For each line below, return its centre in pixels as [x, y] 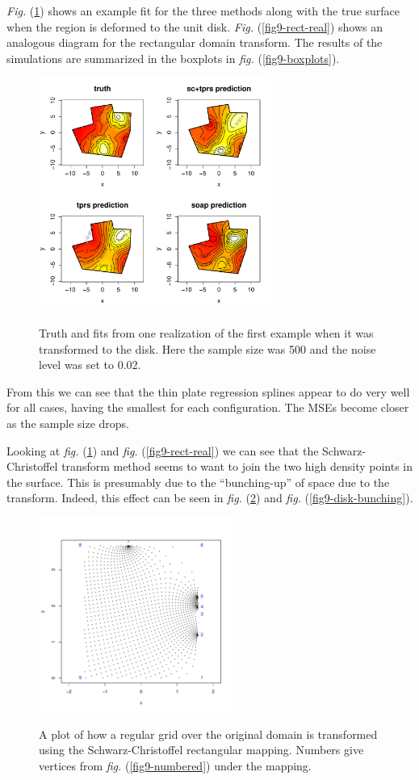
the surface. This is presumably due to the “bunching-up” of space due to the [198, 482]
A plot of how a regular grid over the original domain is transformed [208, 734]
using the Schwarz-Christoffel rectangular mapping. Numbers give [201, 750]
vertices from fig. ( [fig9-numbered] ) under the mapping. [175, 765]
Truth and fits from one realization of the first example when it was [206, 332]
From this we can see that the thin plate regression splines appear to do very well [208, 391]
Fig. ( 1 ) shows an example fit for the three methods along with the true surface [203, 10]
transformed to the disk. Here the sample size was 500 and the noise [207, 348]
